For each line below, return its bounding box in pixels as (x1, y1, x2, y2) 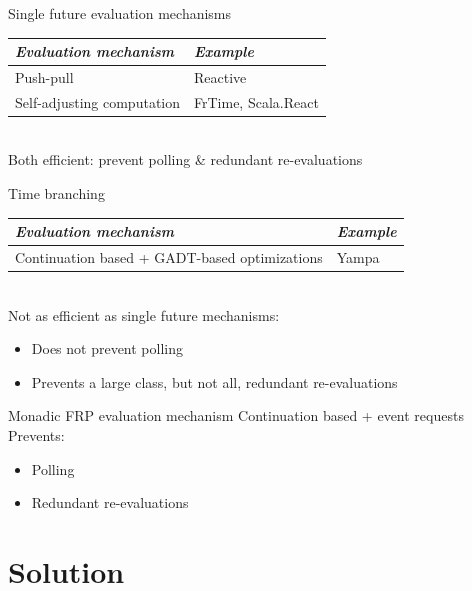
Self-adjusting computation (15, 91, 181, 112)
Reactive (194, 66, 247, 87)
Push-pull (15, 66, 74, 87)
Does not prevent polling (31, 338, 184, 359)
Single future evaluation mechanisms (8, 3, 232, 23)
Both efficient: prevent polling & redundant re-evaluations (8, 149, 363, 170)
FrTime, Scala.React (194, 91, 319, 112)
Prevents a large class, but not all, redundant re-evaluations (31, 371, 398, 392)
